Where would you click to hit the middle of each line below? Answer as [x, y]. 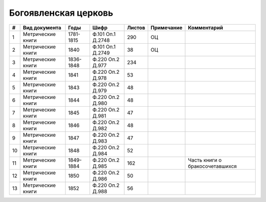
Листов [136, 28]
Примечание [166, 28]
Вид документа [42, 28]
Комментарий [206, 28]
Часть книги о [205, 160]
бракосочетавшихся [212, 166]
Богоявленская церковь [61, 13]
